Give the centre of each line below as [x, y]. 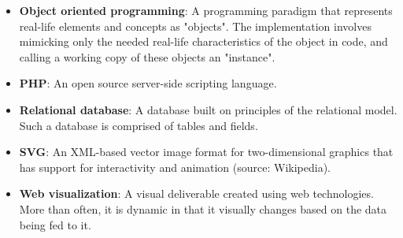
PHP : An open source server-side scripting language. [148, 83]
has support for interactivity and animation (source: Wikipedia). [175, 167]
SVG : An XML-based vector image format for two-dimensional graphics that [206, 152]
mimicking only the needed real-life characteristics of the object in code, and [203, 41]
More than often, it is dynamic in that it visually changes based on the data [203, 208]
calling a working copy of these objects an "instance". [147, 56]
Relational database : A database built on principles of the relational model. [208, 109]
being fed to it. [55, 224]
